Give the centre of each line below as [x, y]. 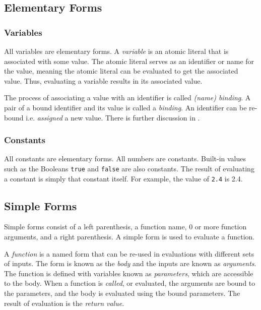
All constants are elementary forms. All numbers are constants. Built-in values [125, 159]
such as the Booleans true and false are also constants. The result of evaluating [129, 168]
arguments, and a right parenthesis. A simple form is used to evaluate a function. [129, 237]
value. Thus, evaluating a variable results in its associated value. [103, 80]
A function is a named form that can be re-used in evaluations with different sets [129, 253]
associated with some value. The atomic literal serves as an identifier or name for [129, 61]
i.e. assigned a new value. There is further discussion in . [113, 117]
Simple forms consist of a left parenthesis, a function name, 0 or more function [125, 227]
